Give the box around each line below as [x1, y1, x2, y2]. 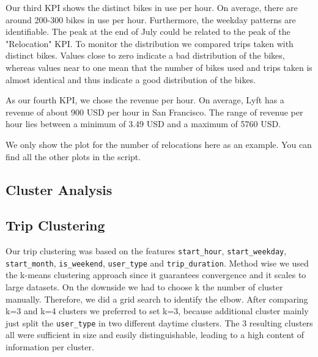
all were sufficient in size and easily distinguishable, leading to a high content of [6, 328, 305, 341]
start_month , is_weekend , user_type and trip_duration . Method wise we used [6, 256, 309, 269]
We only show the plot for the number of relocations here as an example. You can [6, 138, 312, 150]
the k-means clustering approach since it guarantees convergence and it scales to [6, 268, 306, 281]
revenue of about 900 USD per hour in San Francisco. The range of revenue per [6, 105, 303, 118]
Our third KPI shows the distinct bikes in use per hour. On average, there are [6, 1, 298, 13]
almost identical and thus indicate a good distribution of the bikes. [6, 73, 256, 86]
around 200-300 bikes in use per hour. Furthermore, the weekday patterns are [6, 13, 296, 26]
